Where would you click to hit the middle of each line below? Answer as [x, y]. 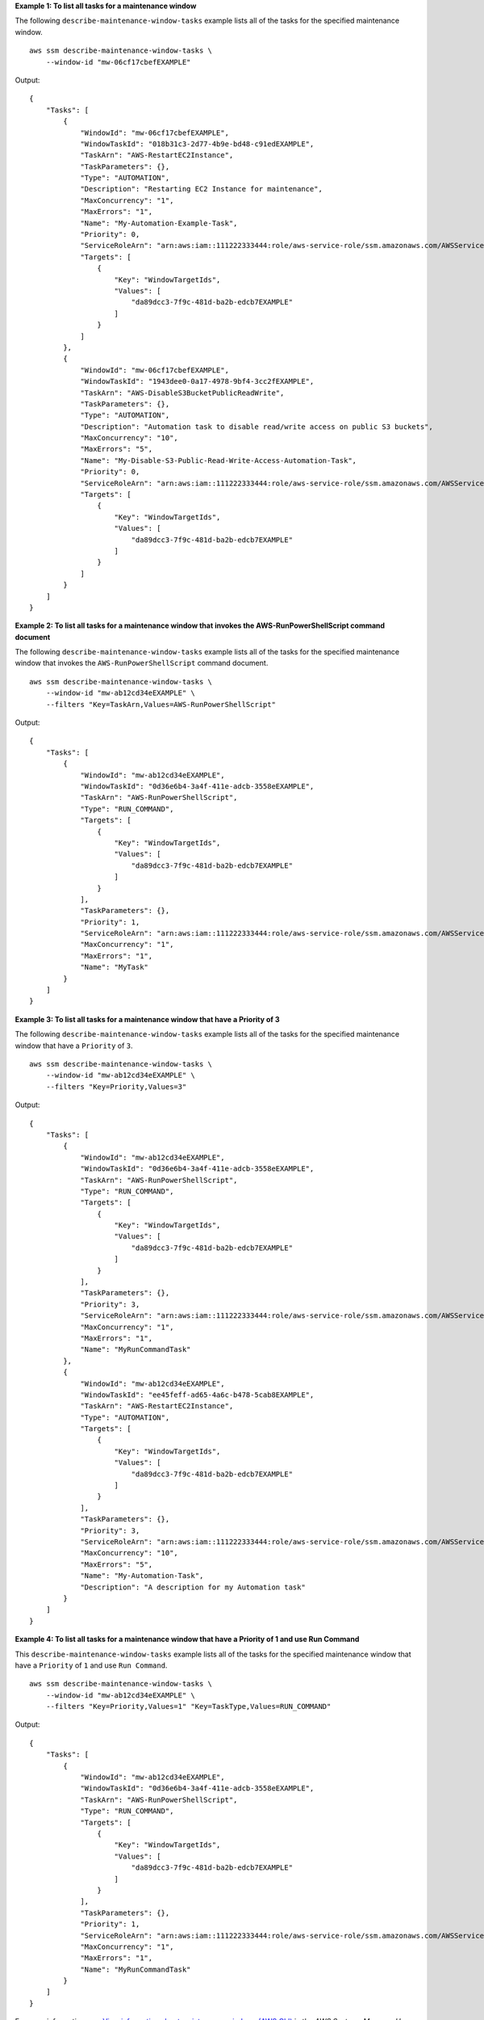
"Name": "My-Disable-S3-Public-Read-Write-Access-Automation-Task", [219, 460]
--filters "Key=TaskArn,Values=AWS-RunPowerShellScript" [161, 704]
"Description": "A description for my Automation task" [193, 1587]
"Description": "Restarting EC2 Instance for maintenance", [201, 189]
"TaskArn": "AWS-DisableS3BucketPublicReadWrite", [182, 393]
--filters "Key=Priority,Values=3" [116, 1086]
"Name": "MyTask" [115, 967]
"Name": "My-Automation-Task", [142, 1576]
